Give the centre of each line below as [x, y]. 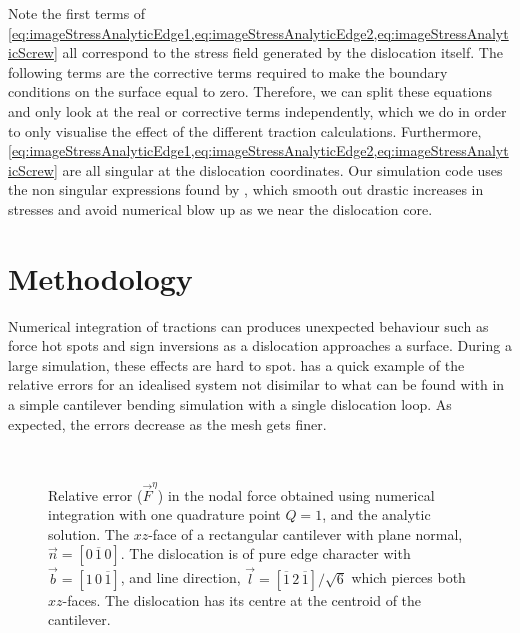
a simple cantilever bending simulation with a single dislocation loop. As [230, 404]
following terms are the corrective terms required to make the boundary [228, 71]
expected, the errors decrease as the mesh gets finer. [167, 423]
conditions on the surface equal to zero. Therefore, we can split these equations [250, 91]
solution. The [88, 533]
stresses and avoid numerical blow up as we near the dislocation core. [220, 208]
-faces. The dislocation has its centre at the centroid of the [242, 599]
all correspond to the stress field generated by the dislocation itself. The [282, 52]
